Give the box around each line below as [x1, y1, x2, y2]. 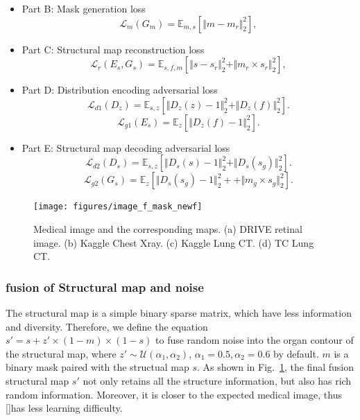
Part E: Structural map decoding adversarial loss [22, 140, 230, 155]
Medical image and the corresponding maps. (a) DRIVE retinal [33, 222, 302, 236]
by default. [273, 346, 319, 360]
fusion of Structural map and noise [6, 278, 204, 295]
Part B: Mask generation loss [22, 1, 146, 15]
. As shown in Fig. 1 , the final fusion [196, 360, 354, 374]
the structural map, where [6, 346, 117, 360]
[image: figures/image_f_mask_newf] [33, 202, 203, 212]
